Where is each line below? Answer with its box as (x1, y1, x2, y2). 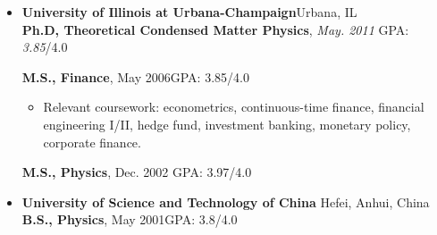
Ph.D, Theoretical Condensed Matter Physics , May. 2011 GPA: (21, 20, 409, 38)
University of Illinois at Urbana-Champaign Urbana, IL (21, 3, 357, 21)
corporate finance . (43, 132, 141, 151)
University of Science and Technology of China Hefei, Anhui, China (21, 192, 430, 211)
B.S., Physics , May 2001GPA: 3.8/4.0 (21, 210, 238, 229)
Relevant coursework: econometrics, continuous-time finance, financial (43, 97, 424, 116)
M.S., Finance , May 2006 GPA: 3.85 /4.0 (21, 67, 249, 86)
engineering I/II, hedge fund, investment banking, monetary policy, (43, 114, 411, 133)
